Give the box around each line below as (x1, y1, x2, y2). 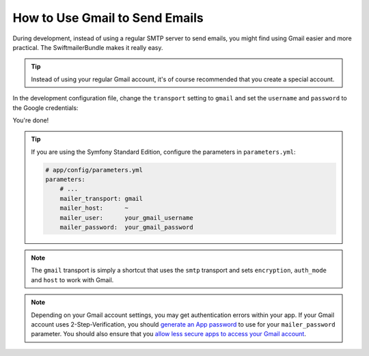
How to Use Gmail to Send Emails (12, 10, 204, 25)
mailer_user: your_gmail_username (59, 214, 194, 221)
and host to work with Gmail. (31, 275, 114, 284)
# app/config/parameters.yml (45, 166, 143, 174)
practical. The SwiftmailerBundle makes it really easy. (12, 43, 163, 51)
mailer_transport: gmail (59, 195, 143, 202)
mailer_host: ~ (59, 204, 129, 212)
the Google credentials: (12, 103, 79, 112)
